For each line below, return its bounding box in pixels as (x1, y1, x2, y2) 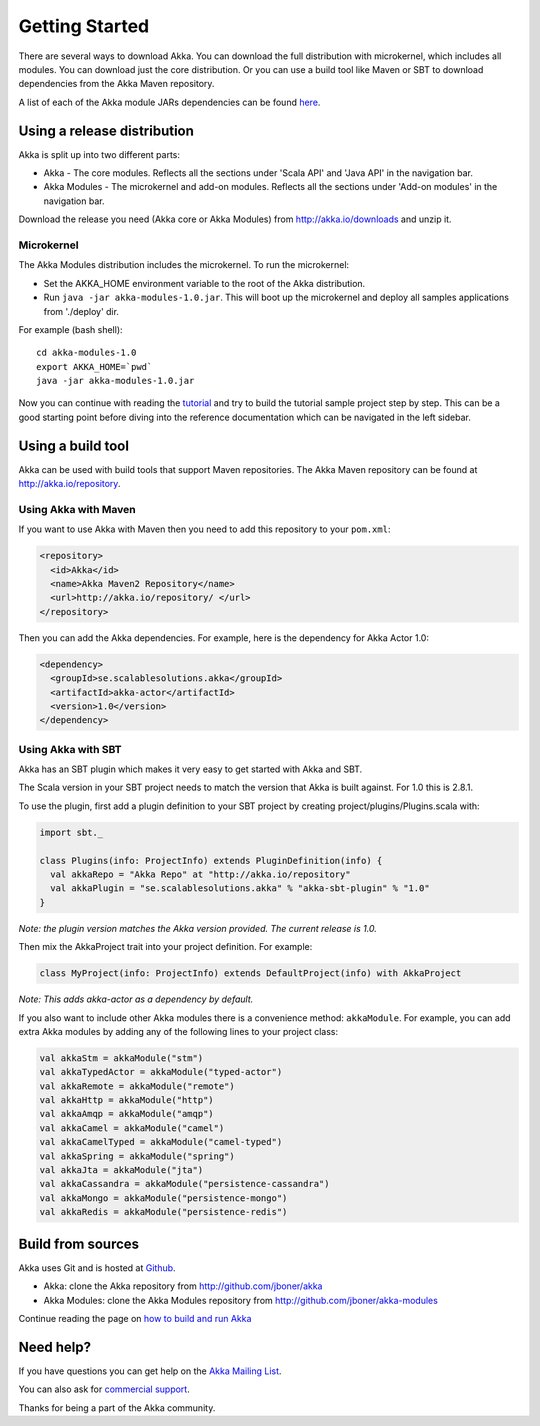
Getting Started (18, 15, 150, 37)
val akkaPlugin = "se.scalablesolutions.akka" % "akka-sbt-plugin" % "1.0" (50, 883, 430, 894)
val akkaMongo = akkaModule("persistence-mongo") (39, 1192, 288, 1204)
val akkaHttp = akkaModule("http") (39, 1095, 214, 1106)
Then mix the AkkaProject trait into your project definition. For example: (18, 941, 313, 953)
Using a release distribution (18, 122, 195, 139)
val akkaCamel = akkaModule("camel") (39, 1122, 225, 1134)
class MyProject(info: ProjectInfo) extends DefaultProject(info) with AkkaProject (39, 968, 462, 979)
